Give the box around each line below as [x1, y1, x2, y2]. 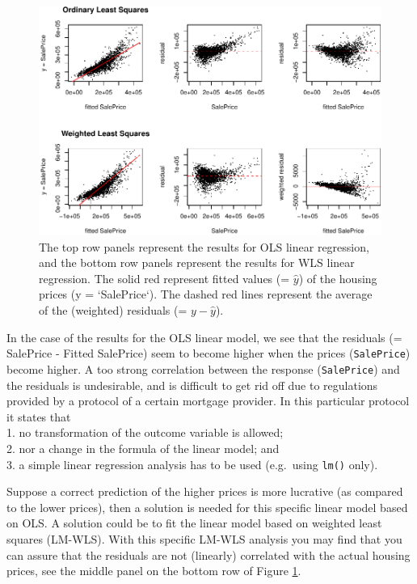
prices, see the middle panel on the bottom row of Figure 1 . [6, 562, 301, 579]
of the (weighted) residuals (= [39, 302, 187, 319]
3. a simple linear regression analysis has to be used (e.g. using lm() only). [6, 455, 378, 472]
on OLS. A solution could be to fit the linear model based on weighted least [6, 514, 382, 531]
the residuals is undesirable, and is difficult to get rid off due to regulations [6, 376, 378, 393]
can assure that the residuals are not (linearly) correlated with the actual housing [6, 546, 411, 563]
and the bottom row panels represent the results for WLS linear [39, 254, 355, 271]
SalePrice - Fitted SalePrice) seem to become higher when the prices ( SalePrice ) [6, 345, 411, 362]
